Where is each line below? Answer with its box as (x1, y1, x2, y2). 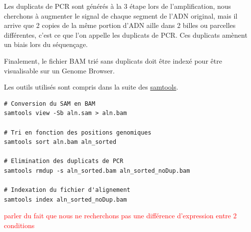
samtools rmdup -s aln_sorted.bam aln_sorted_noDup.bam (4, 167, 190, 174)
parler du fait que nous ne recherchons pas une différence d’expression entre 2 (4, 210, 237, 221)
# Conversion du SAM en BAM (4, 100, 96, 107)
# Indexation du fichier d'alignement (4, 186, 130, 194)
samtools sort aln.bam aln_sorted (4, 139, 117, 146)
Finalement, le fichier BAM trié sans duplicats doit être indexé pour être (4, 55, 222, 66)
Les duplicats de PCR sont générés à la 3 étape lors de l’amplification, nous (4, 1, 231, 11)
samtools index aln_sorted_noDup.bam (4, 196, 127, 203)
